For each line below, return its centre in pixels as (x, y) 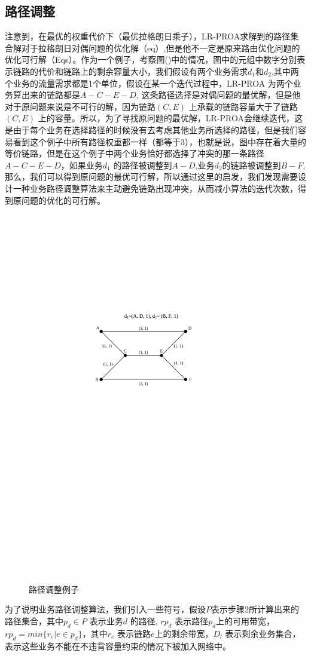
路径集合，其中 (34, 620)
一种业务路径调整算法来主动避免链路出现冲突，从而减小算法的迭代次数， (155, 188)
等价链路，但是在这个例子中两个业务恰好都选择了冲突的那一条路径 (135, 153)
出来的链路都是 (51, 95)
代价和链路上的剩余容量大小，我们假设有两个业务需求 (143, 71)
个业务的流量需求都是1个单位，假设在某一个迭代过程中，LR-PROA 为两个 (149, 83)
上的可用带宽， (246, 620)
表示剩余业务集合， (263, 633)
